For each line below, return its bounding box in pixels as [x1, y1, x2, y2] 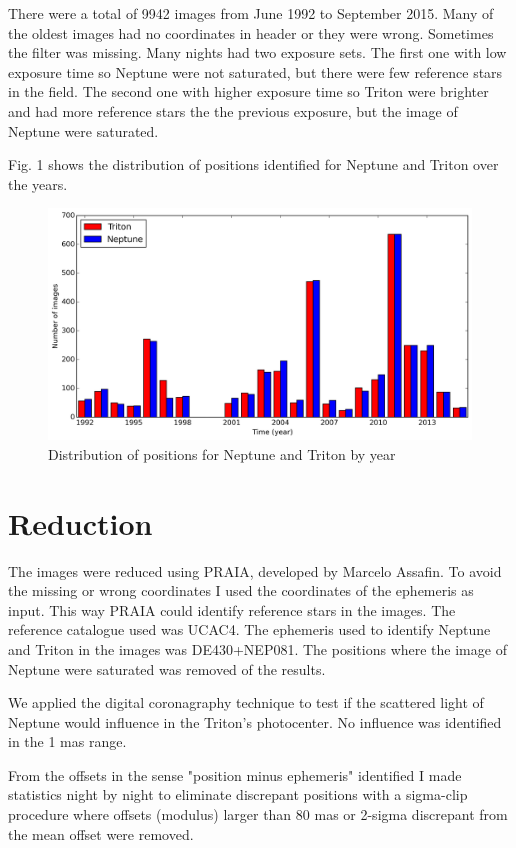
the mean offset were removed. [8, 823, 194, 844]
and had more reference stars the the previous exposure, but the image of [8, 100, 458, 121]
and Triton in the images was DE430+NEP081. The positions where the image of [8, 638, 507, 659]
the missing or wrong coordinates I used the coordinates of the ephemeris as [8, 580, 474, 601]
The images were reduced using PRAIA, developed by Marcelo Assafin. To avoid [8, 560, 502, 581]
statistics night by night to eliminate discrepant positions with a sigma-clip [8, 784, 468, 805]
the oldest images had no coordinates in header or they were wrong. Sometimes [8, 22, 494, 43]
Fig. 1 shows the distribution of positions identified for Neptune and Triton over [8, 154, 499, 175]
